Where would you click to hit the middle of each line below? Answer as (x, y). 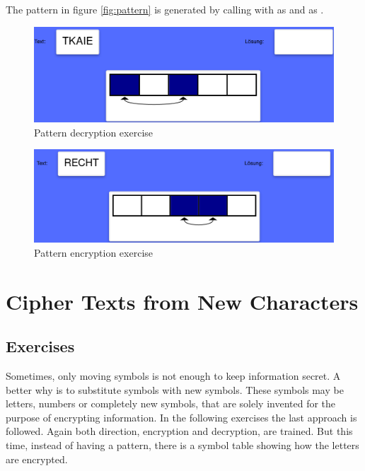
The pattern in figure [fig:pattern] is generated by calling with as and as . (165, 9)
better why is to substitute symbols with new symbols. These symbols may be (175, 389)
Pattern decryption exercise (93, 132)
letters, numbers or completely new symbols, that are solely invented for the (171, 403)
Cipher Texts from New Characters (182, 301)
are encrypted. (37, 459)
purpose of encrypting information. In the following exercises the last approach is (181, 417)
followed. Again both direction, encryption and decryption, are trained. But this (179, 431)
